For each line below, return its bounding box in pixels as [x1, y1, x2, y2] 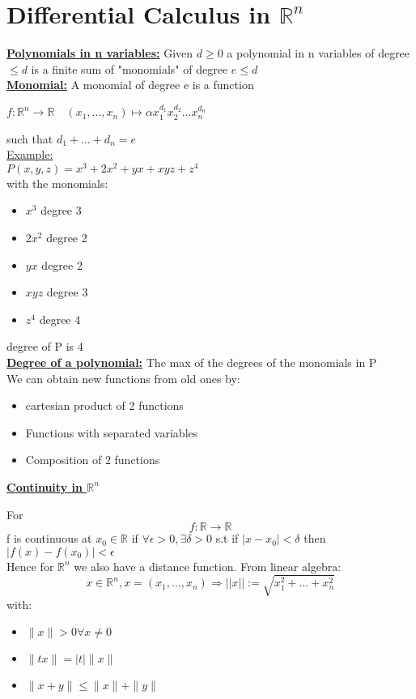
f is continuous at [6, 530, 92, 547]
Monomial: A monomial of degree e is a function [6, 76, 254, 93]
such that [6, 130, 53, 147]
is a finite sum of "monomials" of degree [31, 60, 228, 77]
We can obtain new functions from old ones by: [6, 369, 240, 386]
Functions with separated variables [25, 424, 198, 441]
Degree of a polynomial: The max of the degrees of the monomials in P [6, 353, 377, 370]
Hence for [6, 557, 54, 574]
